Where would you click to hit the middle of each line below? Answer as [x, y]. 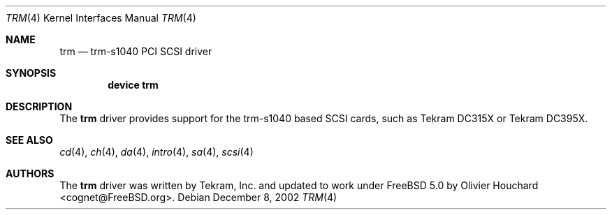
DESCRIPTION [39, 106]
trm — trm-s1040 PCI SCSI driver [136, 51]
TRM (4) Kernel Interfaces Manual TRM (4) [101, 18]
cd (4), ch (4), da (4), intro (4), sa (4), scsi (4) [156, 152]
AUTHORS [30, 173]
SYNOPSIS [31, 73]
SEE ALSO [29, 140]
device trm [133, 85]
